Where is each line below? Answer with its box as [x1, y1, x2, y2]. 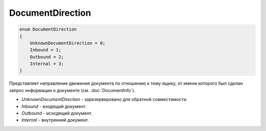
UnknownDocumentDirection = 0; [30, 40, 105, 46]
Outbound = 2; [30, 54, 64, 60]
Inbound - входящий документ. [21, 103, 86, 109]
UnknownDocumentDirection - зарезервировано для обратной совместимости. [21, 97, 188, 102]
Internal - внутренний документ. [21, 117, 89, 123]
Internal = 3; [30, 61, 64, 66]
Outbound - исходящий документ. [21, 110, 93, 116]
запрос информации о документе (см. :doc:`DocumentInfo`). [9, 87, 135, 93]
